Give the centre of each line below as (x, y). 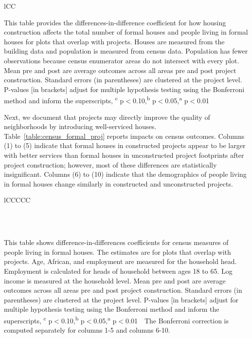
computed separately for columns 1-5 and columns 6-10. (87, 330)
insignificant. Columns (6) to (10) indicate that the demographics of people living (125, 174)
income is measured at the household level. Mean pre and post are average (115, 280)
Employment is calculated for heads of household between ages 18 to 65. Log (118, 271)
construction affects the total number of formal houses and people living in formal (126, 32)
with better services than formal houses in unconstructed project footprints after (124, 155)
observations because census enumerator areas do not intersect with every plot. (122, 60)
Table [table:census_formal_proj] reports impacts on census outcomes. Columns (124, 136)
